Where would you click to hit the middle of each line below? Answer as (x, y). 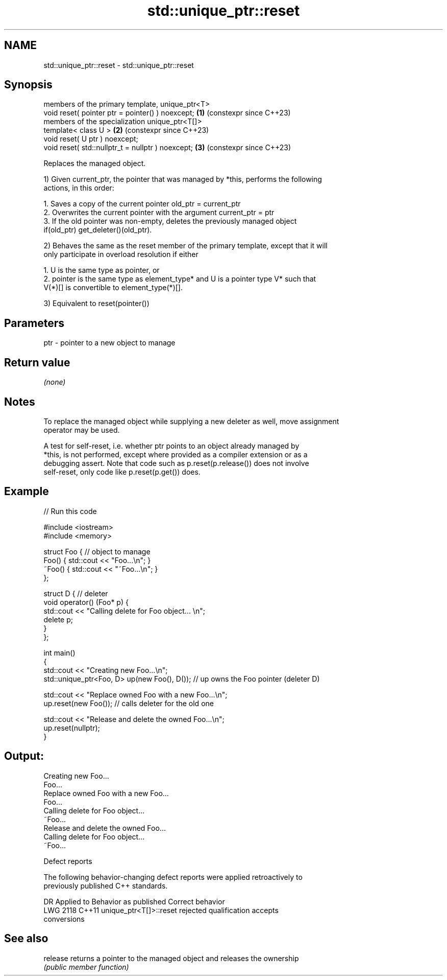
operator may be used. (82, 430)
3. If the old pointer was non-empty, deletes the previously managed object (170, 221)
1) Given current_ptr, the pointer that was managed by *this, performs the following (183, 179)
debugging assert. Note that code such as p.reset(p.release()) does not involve (176, 463)
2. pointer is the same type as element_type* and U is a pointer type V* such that (180, 279)
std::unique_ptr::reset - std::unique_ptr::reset (119, 65)
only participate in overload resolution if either (121, 254)
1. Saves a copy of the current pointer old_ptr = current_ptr (142, 204)
